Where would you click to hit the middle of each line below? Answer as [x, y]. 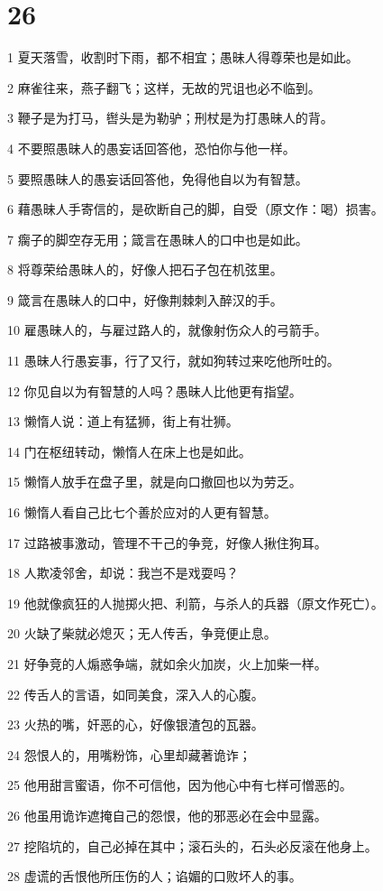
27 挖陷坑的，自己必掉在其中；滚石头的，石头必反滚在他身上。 [192, 845]
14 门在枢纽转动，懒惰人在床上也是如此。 [129, 451]
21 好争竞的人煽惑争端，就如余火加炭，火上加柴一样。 [167, 664]
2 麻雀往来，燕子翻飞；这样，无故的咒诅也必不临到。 [164, 87]
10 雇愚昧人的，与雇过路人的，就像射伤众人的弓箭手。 [167, 330]
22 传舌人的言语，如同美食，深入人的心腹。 [136, 694]
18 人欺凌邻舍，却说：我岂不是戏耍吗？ [123, 573]
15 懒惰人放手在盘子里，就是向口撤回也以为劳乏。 [155, 482]
